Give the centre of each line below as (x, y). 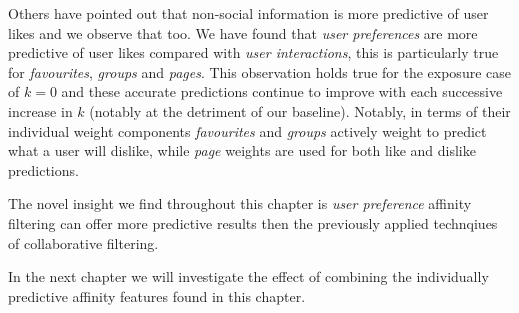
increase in (40, 110)
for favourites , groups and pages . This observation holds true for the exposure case (259, 71)
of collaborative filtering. (83, 242)
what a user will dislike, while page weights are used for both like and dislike (242, 150)
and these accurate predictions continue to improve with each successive (282, 91)
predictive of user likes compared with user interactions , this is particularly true (253, 52)
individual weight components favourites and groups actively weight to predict (247, 130)
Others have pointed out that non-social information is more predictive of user (248, 13)
